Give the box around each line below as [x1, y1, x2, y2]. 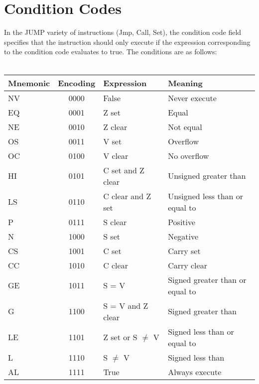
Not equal [168, 121, 202, 132]
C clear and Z [103, 190, 151, 202]
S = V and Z [103, 299, 148, 311]
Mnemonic [8, 77, 50, 89]
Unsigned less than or [168, 190, 244, 202]
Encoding [58, 77, 96, 89]
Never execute [168, 92, 217, 104]
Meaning [168, 77, 203, 89]
